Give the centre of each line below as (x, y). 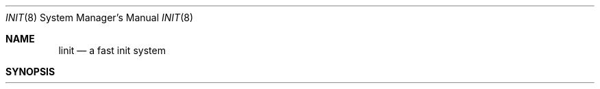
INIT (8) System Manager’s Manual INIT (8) (100, 17)
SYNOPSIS (30, 72)
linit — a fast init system (112, 50)
